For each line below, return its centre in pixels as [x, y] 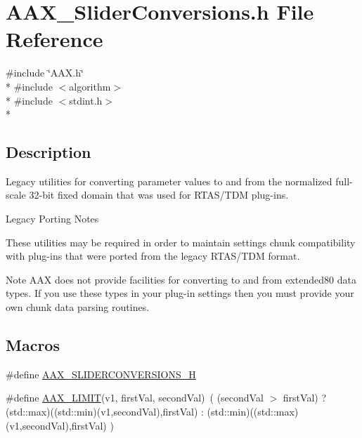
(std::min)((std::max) [253, 412]
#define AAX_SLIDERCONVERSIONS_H [101, 374]
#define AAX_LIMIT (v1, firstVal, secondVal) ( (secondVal [135, 398]
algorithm [90, 86]
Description [49, 152]
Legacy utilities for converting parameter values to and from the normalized [169, 181]
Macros [33, 345]
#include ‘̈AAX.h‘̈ [45, 73]
